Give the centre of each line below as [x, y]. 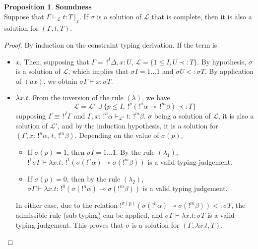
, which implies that [98, 71]
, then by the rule [94, 178]
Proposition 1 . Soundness [48, 6]
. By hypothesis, [222, 61]
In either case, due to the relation [66, 205]
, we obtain [60, 81]
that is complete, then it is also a [202, 16]
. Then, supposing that [54, 61]
